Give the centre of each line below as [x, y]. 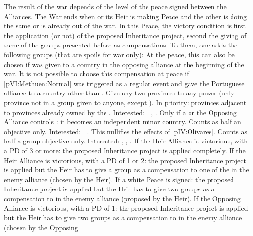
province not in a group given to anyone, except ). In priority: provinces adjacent [125, 102]
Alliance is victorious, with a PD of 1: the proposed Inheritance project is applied [126, 208]
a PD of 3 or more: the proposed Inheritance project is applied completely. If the [125, 150]
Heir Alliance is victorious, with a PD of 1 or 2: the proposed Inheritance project [125, 160]
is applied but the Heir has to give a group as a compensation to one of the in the [126, 170]
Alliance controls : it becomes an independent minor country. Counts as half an [123, 122]
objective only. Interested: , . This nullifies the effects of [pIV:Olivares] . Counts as [126, 131]
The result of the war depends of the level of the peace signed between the [115, 6]
